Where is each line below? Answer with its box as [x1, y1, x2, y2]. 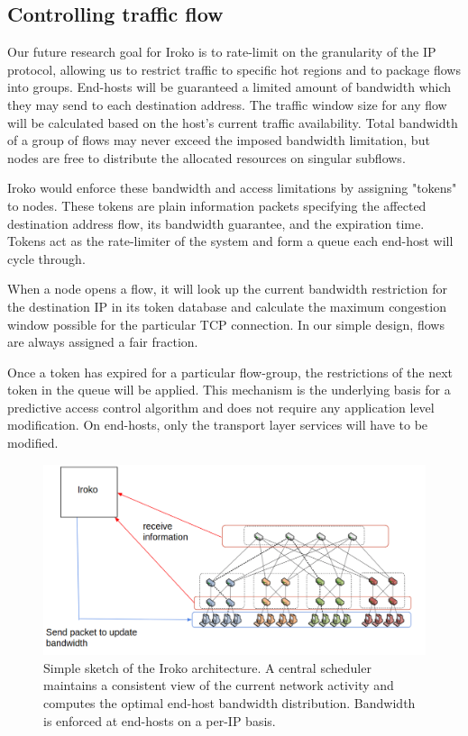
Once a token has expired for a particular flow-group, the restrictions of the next [7, 362, 454, 381]
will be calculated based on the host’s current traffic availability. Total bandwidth [7, 113, 458, 132]
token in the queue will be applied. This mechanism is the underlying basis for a [7, 380, 451, 399]
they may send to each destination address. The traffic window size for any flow [7, 95, 447, 114]
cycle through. [7, 249, 86, 268]
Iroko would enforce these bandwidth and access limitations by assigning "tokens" [7, 178, 457, 197]
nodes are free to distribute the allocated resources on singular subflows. [7, 148, 406, 167]
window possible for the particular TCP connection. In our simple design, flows [7, 314, 445, 333]
